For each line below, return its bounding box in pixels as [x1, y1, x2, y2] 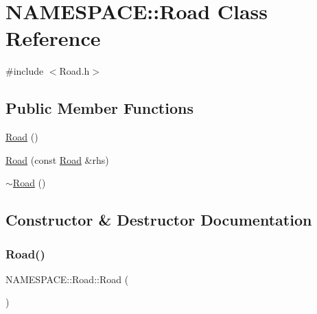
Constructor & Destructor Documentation [5, 209, 312, 230]
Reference [5, 24, 101, 52]
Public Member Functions [5, 97, 193, 119]
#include [5, 64, 44, 78]
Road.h [59, 64, 90, 78]
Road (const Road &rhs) [5, 152, 109, 167]
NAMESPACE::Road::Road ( [5, 271, 129, 286]
